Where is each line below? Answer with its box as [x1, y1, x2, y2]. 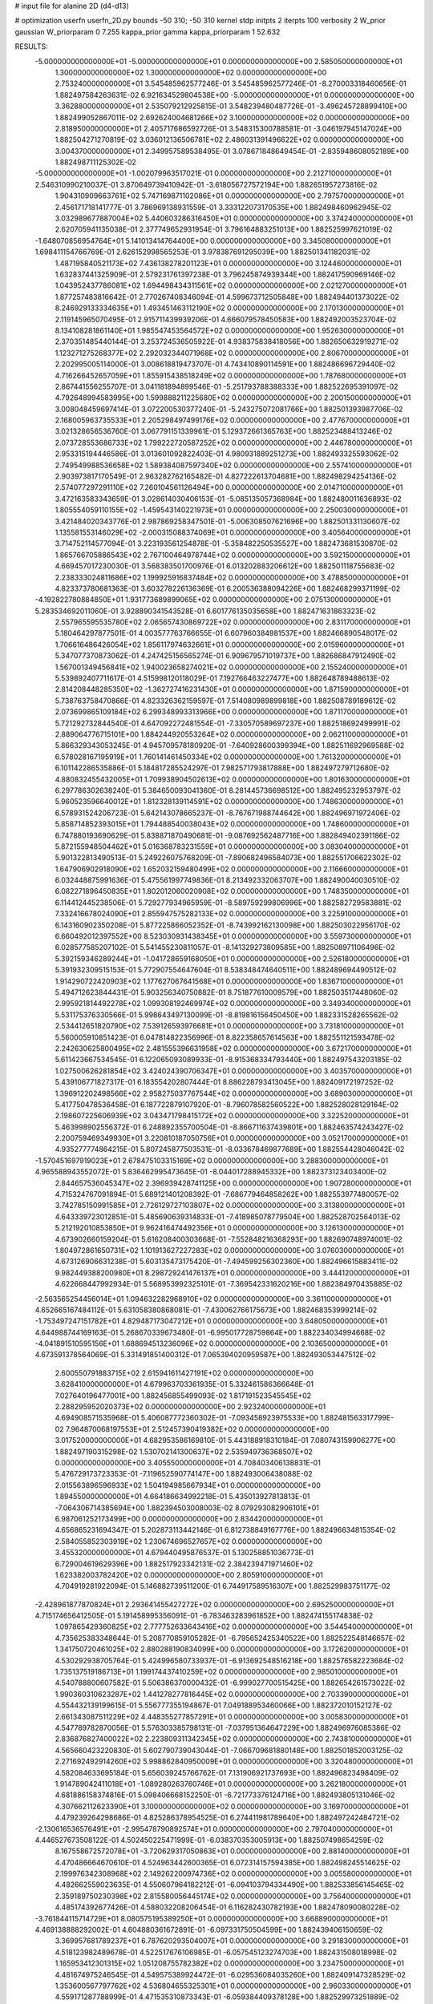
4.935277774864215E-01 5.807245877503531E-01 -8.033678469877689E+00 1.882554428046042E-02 [55, 1145, 405, 1154]
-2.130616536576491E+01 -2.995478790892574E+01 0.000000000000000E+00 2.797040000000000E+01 [34, 1824, 393, 1833]
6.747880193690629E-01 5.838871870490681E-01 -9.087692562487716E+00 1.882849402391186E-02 [55, 830, 400, 840]
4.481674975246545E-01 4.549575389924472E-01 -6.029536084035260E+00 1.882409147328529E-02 [55, 1970, 407, 1979]
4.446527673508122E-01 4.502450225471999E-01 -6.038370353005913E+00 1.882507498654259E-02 [34, 1835, 384, 1844]
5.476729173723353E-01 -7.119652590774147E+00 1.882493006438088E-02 [55, 1469, 313, 1479]
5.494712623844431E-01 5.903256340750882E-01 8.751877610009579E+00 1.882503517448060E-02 [55, 987, 399, 997]
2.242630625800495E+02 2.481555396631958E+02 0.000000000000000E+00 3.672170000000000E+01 [55, 1043, 412, 1053]
